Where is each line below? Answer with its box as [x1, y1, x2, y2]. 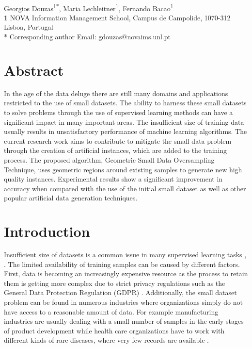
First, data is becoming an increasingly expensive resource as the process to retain [4, 268, 248, 279]
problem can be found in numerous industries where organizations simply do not [4, 297, 243, 307]
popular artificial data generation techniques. [4, 193, 138, 203]
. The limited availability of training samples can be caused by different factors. [4, 259, 240, 269]
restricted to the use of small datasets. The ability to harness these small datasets [4, 98, 247, 108]
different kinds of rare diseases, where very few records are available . [4, 335, 209, 345]
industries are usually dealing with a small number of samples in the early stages [4, 316, 244, 326]
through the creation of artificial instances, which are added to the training [4, 145, 227, 155]
